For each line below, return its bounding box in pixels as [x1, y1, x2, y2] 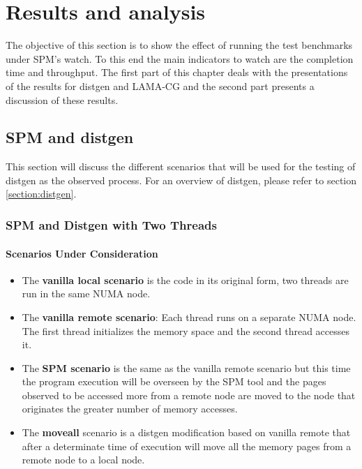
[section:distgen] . [6, 186, 77, 201]
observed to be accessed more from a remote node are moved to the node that [22, 387, 356, 402]
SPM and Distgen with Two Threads [6, 216, 217, 233]
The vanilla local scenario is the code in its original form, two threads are [22, 272, 349, 287]
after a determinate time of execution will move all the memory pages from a [22, 438, 352, 453]
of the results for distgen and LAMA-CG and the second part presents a [6, 78, 315, 93]
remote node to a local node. [22, 452, 145, 467]
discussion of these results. [6, 92, 119, 107]
